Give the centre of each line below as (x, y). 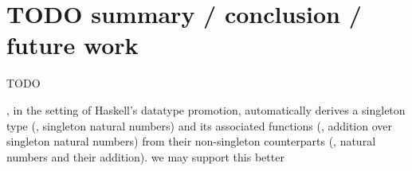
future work (73, 45)
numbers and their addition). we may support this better (145, 156)
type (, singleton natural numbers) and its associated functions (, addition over (200, 125)
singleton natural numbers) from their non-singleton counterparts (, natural (191, 141)
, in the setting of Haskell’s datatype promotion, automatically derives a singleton (206, 109)
